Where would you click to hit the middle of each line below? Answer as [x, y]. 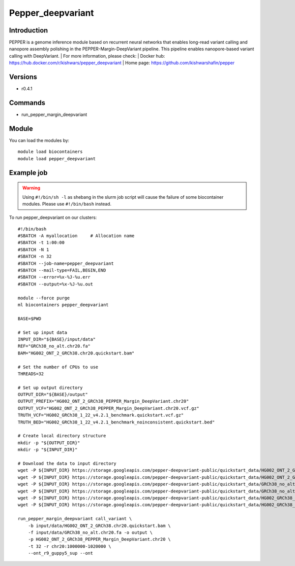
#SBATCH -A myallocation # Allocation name [76, 236]
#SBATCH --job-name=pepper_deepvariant [66, 263]
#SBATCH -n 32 [35, 257]
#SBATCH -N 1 [33, 249]
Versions [23, 77]
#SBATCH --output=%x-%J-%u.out [56, 284]
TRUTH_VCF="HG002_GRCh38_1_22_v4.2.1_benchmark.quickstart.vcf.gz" [101, 415]
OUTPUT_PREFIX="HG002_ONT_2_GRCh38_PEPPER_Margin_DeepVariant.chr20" [103, 401]
